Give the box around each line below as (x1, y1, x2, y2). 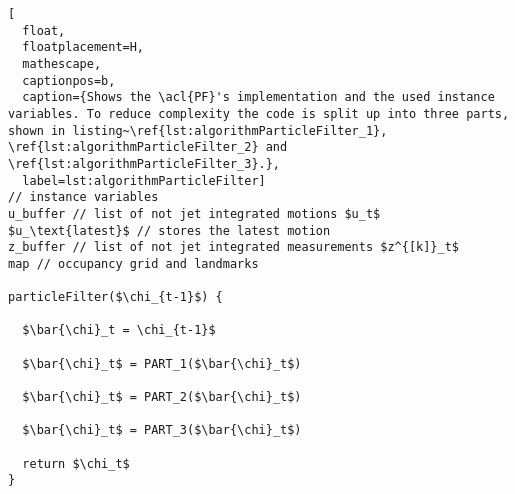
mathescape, (22, 56, 102, 71)
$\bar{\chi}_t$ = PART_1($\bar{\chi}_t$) (22, 356, 302, 371)
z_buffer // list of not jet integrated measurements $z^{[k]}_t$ (8, 240, 460, 255)
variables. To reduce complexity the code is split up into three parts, (8, 106, 510, 121)
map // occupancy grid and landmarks (8, 256, 259, 271)
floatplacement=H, (22, 40, 145, 55)
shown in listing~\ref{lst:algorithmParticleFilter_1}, (8, 123, 388, 138)
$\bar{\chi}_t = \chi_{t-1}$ (22, 323, 216, 338)
